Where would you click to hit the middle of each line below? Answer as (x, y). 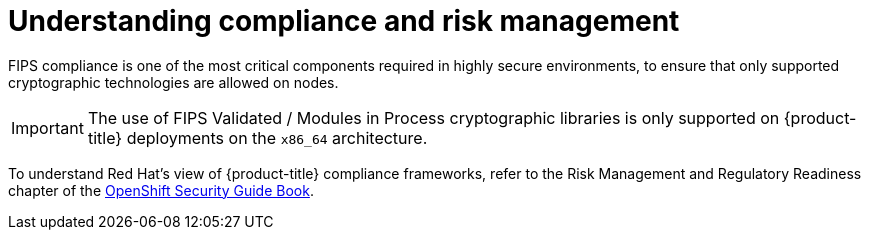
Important (47, 127)
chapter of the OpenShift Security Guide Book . (161, 190)
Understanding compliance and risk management (344, 21)
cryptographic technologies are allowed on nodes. (173, 82)
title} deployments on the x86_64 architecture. (257, 137)
